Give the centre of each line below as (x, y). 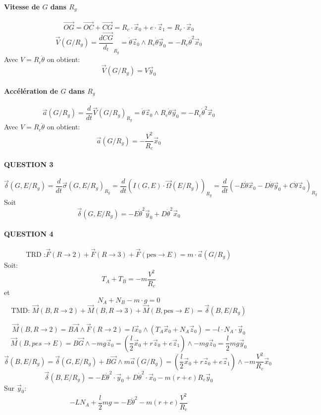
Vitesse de (22, 6)
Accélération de (31, 90)
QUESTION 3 (29, 164)
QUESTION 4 (29, 234)
